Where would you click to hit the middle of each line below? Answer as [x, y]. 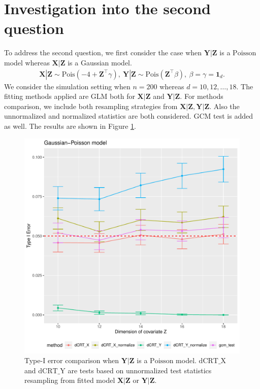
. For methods [202, 96]
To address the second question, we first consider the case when [103, 52]
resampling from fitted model [70, 380]
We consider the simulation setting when [67, 86]
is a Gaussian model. [100, 62]
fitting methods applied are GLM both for [70, 96]
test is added [233, 116]
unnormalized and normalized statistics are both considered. [98, 116]
